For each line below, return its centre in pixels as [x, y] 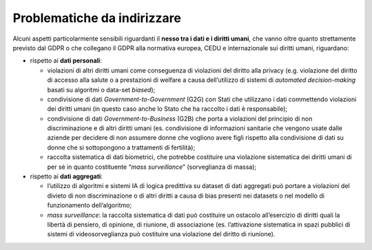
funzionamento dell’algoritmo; [90, 205]
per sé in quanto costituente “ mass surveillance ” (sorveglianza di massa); [152, 167]
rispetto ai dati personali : [66, 61]
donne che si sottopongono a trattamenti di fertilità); [121, 147]
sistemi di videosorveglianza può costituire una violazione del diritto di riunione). [161, 234]
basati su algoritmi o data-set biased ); [101, 90]
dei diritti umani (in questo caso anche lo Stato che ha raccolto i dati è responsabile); [167, 109]
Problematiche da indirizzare [97, 18]
